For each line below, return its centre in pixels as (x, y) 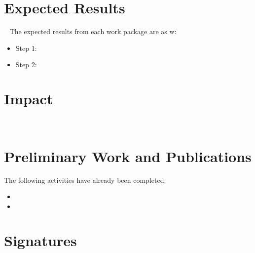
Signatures (40, 240)
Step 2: (26, 64)
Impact (29, 99)
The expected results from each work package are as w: (93, 31)
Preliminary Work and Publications (128, 156)
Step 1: (26, 48)
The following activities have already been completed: (85, 180)
